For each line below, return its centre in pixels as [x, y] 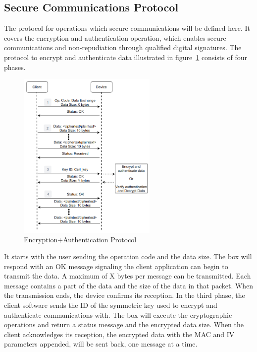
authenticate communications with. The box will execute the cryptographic [118, 315]
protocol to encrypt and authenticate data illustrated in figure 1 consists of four [126, 57]
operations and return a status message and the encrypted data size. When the [124, 324]
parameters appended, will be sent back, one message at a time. [101, 344]
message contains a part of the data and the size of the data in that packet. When [129, 285]
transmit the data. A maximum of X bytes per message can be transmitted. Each [128, 276]
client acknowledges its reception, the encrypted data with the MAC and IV [119, 334]
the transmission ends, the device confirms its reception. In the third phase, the [125, 295]
